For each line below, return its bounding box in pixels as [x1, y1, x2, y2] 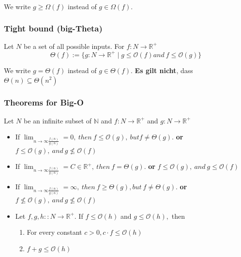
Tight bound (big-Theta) [4, 22, 103, 34]
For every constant [27, 227, 82, 237]
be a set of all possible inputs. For [23, 41, 124, 51]
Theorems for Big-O [4, 96, 84, 108]
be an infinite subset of [23, 115, 92, 125]
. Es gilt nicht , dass [131, 65, 193, 75]
